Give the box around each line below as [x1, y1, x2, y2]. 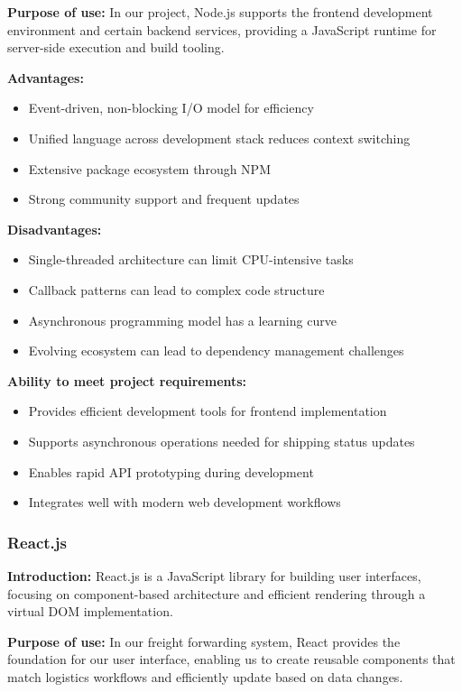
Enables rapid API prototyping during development [28, 462, 314, 481]
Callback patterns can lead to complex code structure [28, 280, 325, 299]
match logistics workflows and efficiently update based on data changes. [7, 667, 403, 686]
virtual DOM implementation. [7, 602, 173, 621]
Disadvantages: [7, 219, 102, 238]
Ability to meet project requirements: [7, 371, 247, 390]
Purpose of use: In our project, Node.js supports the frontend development [7, 3, 433, 21]
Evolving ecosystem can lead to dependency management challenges [28, 341, 404, 360]
